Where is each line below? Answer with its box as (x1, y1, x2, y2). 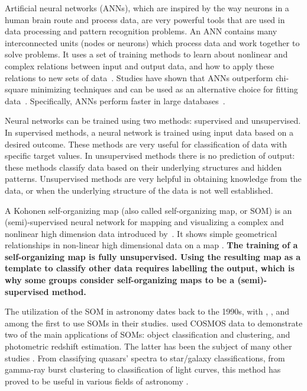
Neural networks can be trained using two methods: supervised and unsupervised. (5, 114, 301, 127)
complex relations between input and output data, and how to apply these (5, 59, 274, 72)
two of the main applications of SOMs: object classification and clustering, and (5, 328, 290, 341)
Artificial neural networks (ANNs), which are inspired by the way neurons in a (5, 2, 289, 14)
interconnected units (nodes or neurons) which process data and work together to (5, 36, 300, 49)
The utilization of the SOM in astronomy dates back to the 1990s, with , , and (5, 305, 289, 318)
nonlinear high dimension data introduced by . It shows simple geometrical (5, 227, 277, 239)
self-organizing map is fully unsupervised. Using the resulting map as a (5, 250, 301, 262)
